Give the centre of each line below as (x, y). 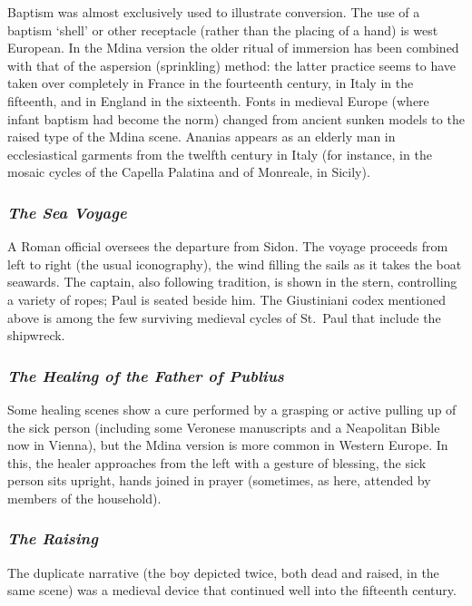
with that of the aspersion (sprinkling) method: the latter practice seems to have (232, 65)
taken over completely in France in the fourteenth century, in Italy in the (211, 83)
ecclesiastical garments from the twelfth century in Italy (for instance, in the (220, 154)
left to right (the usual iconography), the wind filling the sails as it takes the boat (235, 264)
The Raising (53, 538)
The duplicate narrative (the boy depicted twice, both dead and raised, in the (223, 572)
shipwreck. (36, 335)
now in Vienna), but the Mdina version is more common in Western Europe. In (228, 445)
